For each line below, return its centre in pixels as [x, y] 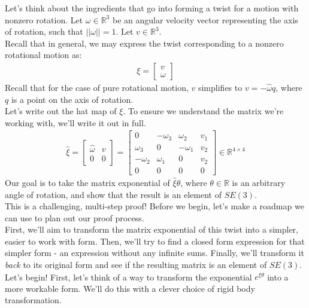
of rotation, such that [44, 31]
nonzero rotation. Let [44, 19]
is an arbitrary [259, 182]
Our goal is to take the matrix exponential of [87, 182]
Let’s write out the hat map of [61, 111]
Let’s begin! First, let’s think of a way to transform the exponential [128, 277]
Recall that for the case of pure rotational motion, [97, 87]
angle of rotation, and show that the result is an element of [113, 194]
